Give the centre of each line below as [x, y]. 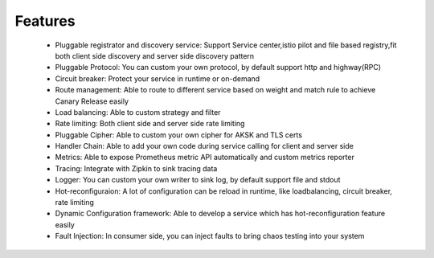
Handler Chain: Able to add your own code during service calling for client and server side [204, 146]
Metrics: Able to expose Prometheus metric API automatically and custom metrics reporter [205, 158]
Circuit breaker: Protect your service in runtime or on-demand [158, 78]
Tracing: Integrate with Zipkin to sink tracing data [136, 168]
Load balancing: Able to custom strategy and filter [138, 112]
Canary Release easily [92, 101]
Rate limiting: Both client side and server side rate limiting [150, 124]
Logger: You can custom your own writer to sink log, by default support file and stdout [198, 180]
